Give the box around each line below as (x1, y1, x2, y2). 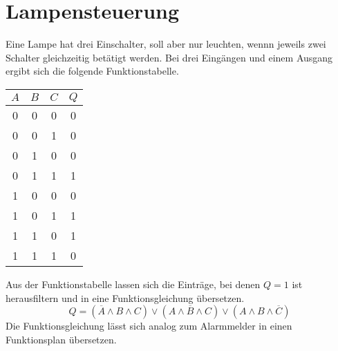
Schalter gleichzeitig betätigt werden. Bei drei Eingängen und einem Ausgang (6, 50, 333, 64)
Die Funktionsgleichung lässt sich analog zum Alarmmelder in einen (6, 319, 292, 333)
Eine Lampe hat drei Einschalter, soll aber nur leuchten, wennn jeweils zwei (6, 37, 326, 51)
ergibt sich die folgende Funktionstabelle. (6, 64, 179, 78)
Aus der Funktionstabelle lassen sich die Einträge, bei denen (6, 276, 261, 291)
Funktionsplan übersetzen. (6, 332, 117, 346)
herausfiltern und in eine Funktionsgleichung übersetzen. (6, 290, 245, 305)
